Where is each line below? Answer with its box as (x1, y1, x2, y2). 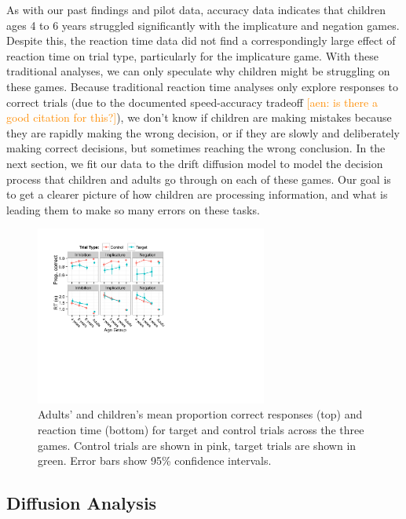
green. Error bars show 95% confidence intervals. (38, 452, 272, 469)
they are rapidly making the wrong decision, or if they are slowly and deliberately (6, 124, 400, 141)
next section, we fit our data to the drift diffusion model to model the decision (6, 155, 383, 171)
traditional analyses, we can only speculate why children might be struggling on (6, 63, 390, 79)
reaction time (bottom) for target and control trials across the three (38, 421, 364, 437)
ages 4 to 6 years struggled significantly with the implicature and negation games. (6, 16, 400, 33)
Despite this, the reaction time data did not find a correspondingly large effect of (6, 32, 396, 49)
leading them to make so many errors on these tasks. (6, 201, 260, 217)
